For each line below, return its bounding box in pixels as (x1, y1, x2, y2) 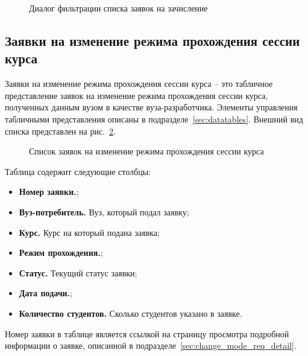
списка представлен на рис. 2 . (5, 124, 116, 137)
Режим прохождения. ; (19, 246, 103, 259)
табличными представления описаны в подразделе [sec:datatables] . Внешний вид (5, 112, 303, 125)
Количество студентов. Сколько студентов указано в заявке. (19, 307, 242, 319)
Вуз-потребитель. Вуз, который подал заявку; (19, 205, 189, 218)
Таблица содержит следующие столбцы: (5, 165, 151, 177)
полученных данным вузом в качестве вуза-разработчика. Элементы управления (5, 101, 298, 113)
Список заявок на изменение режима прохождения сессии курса (29, 145, 264, 157)
